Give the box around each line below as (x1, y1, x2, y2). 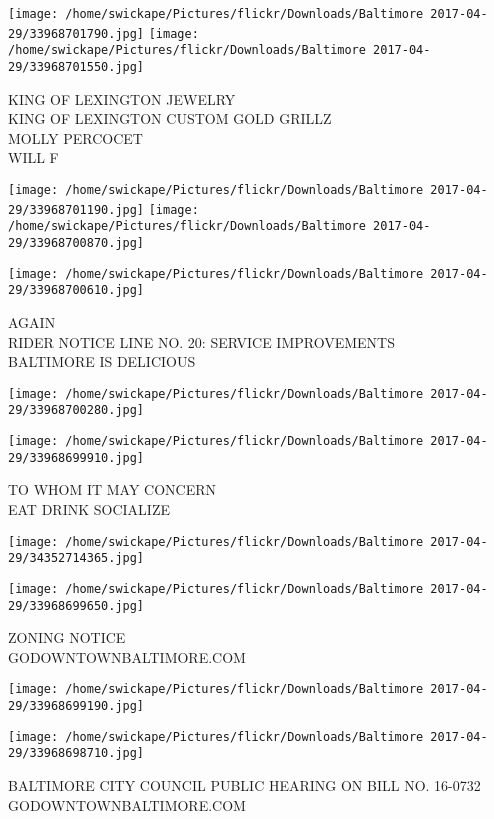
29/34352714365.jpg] (8, 551, 145, 566)
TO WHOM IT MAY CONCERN (8, 479, 217, 500)
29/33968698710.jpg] (8, 746, 145, 761)
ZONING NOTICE (8, 627, 126, 648)
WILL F (8, 147, 59, 168)
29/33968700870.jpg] (8, 235, 145, 250)
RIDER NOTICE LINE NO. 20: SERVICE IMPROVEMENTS (8, 331, 395, 352)
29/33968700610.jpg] (8, 283, 145, 298)
